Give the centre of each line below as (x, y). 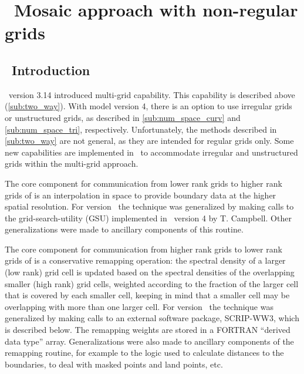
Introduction (51, 70)
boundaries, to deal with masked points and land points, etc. (114, 364)
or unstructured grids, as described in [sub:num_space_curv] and (123, 117)
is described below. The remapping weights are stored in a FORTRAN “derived (148, 330)
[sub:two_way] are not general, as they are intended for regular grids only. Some (149, 141)
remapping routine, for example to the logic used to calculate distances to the (144, 353)
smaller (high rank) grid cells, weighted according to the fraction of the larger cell (152, 283)
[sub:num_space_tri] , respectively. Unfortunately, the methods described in (141, 129)
